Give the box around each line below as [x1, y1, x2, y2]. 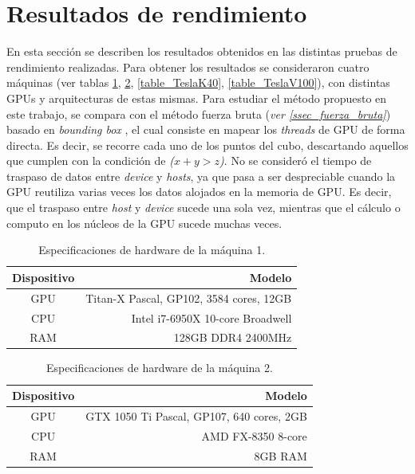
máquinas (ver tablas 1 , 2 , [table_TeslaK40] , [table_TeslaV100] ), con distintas [6, 74, 390, 91]
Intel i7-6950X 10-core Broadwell [131, 309, 292, 326]
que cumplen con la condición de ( [6, 152, 174, 169]
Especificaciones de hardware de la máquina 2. [45, 359, 273, 376]
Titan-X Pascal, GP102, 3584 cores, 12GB [85, 289, 292, 306]
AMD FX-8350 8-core [201, 427, 307, 444]
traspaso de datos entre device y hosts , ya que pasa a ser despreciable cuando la [6, 167, 396, 184]
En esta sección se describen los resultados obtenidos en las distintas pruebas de [6, 43, 397, 60]
